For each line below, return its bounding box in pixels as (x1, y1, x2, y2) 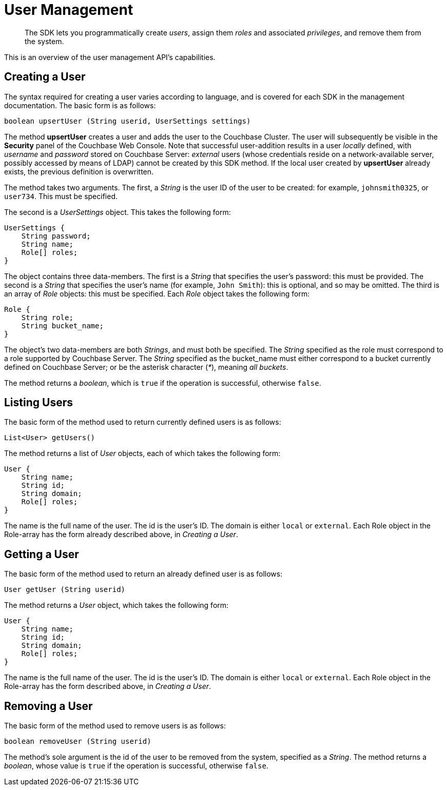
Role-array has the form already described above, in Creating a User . (4, 530, 238, 539)
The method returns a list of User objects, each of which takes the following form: (4, 449, 281, 458)
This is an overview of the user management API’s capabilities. (4, 52, 216, 62)
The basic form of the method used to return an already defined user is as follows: (4, 569, 283, 579)
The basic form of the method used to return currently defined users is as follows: (4, 418, 281, 427)
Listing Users (4, 396, 73, 409)
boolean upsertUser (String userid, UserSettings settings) (4, 116, 251, 125)
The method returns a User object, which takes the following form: (4, 601, 229, 610)
